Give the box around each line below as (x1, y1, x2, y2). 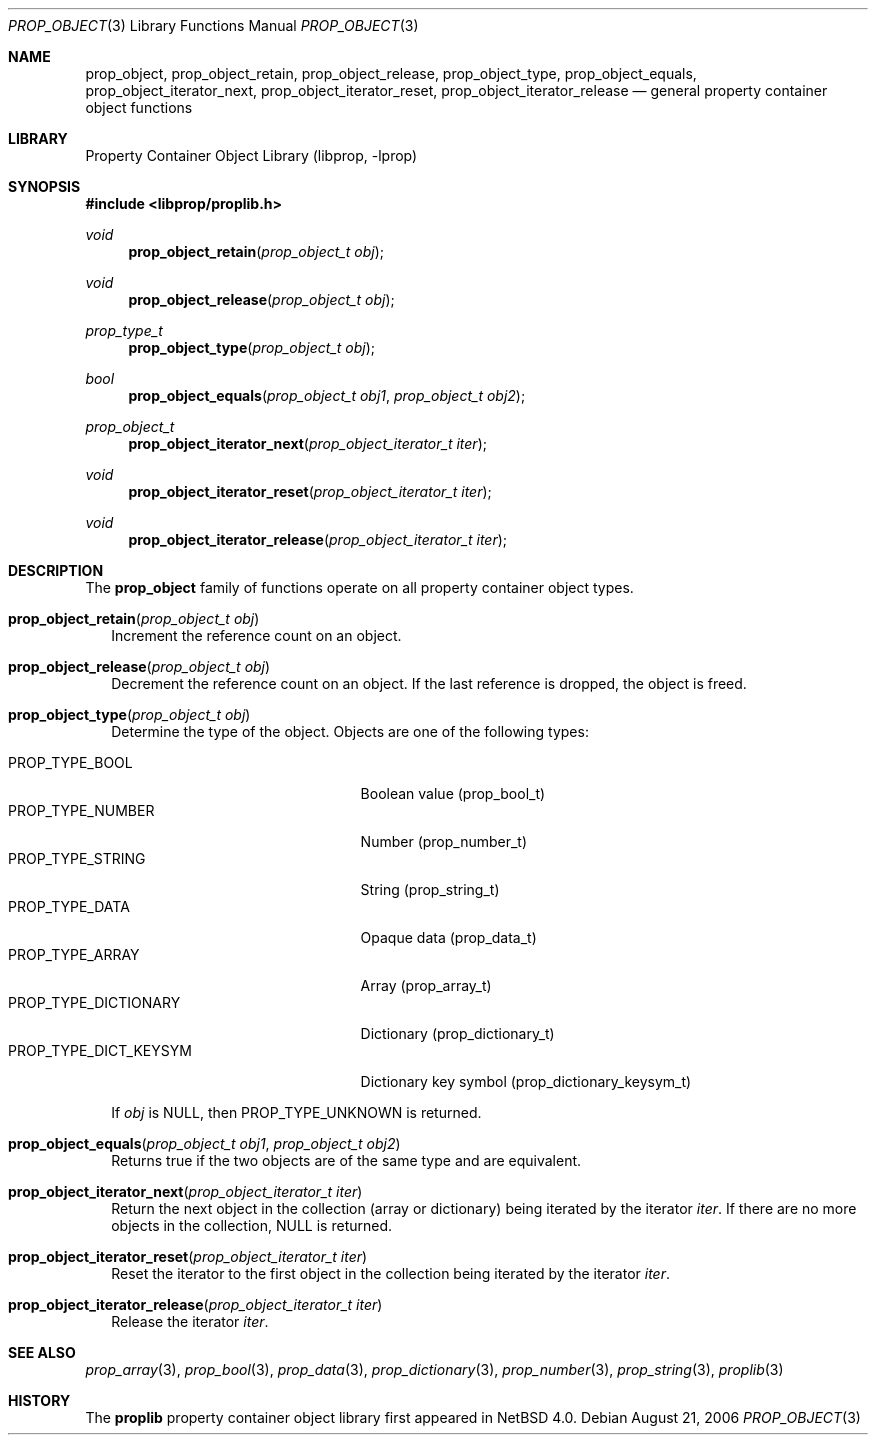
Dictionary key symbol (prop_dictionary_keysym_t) (360, 1073, 692, 1090)
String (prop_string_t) (360, 881, 500, 898)
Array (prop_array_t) (360, 977, 492, 994)
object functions (85, 99, 193, 116)
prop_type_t (85, 322, 163, 339)
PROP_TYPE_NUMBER (8, 802, 155, 819)
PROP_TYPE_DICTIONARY (8, 994, 181, 1011)
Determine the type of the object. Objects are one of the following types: (111, 723, 589, 740)
